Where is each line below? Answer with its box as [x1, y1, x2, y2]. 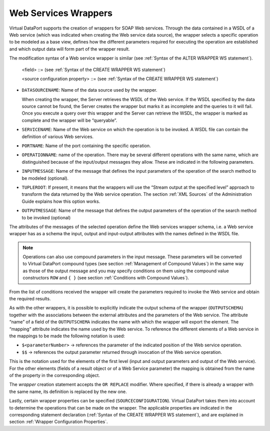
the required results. [9, 296, 51, 302]
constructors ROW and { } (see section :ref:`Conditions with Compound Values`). [22, 275, 189, 281]
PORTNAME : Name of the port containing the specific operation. [21, 143, 151, 149]
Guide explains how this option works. [21, 198, 100, 204]
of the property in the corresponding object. [9, 372, 100, 378]
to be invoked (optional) [21, 214, 71, 220]
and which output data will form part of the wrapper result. [9, 46, 130, 52]
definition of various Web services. [21, 133, 94, 140]
